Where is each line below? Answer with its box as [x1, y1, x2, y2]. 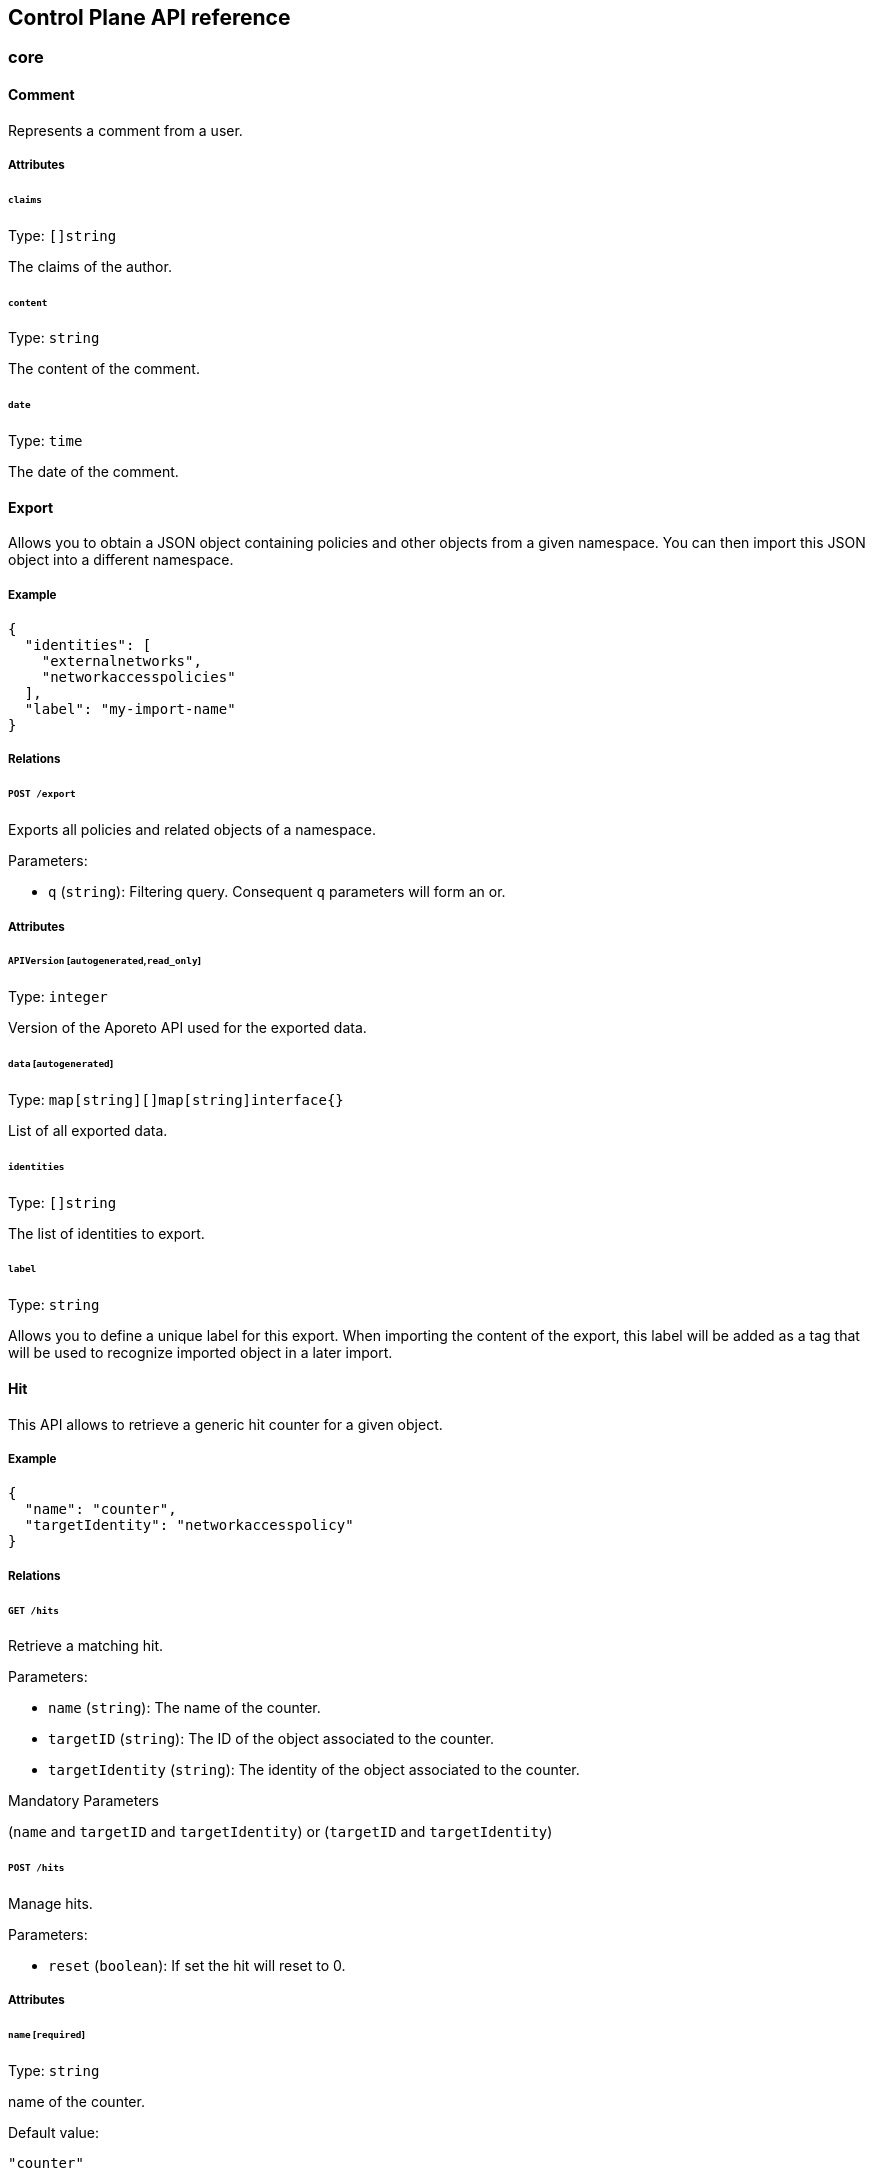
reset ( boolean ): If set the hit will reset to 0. [48, 1957, 346, 1975]
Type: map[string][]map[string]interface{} [8, 1090, 344, 1108]
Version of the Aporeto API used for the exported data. [8, 1019, 367, 1037]
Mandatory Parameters [8, 1792, 159, 1810]
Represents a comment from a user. [8, 121, 243, 139]
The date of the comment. [8, 463, 179, 481]
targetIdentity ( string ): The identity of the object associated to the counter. [48, 1761, 580, 1779]
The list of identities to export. [8, 1224, 205, 1242]
